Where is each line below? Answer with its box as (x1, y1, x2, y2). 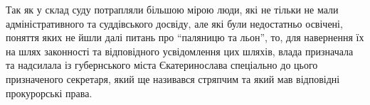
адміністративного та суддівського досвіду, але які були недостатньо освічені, (6, 16, 343, 31)
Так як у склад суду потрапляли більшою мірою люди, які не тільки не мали (6, 2, 339, 16)
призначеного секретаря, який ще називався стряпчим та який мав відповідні (6, 71, 340, 86)
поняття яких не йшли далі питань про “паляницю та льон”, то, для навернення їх (6, 30, 364, 45)
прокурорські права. (6, 85, 92, 100)
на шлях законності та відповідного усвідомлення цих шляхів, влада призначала (6, 43, 354, 58)
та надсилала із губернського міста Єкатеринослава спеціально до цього (6, 57, 318, 72)
